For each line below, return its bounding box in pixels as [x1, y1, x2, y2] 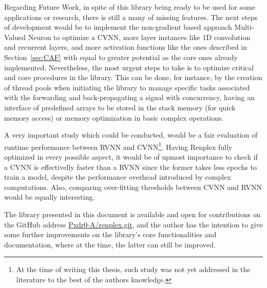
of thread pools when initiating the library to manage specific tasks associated [4, 82, 250, 92]
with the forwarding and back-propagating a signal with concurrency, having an [4, 92, 255, 103]
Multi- [234, 22, 255, 32]
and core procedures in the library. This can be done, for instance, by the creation [4, 72, 262, 83]
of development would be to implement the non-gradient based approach [4, 22, 232, 32]
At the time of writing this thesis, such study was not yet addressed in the [16, 264, 251, 275]
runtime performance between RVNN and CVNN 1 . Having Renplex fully [4, 140, 233, 152]
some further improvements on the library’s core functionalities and [4, 229, 217, 240]
